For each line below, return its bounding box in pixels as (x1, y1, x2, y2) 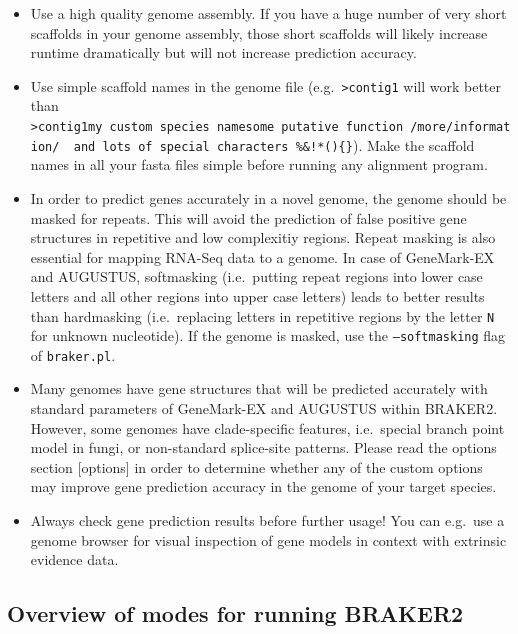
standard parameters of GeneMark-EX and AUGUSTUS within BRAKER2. (30, 398, 498, 419)
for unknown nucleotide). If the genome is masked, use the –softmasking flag (30, 325, 506, 346)
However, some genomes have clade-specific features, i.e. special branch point (30, 417, 505, 438)
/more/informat (410, 120, 511, 135)
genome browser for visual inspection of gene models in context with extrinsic (30, 529, 507, 550)
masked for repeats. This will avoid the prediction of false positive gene (30, 207, 467, 228)
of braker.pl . (30, 344, 116, 365)
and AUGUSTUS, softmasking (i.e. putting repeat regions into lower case (30, 266, 483, 287)
